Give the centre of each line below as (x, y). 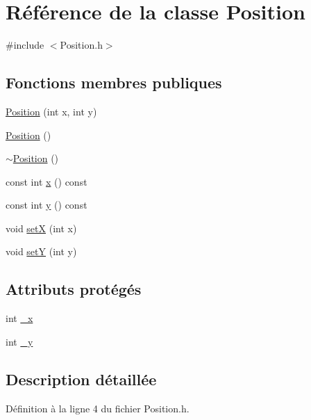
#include (25, 45)
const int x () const (47, 181)
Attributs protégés (74, 289)
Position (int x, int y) (51, 111)
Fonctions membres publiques (114, 82)
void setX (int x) (41, 228)
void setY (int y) (41, 251)
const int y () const (47, 205)
